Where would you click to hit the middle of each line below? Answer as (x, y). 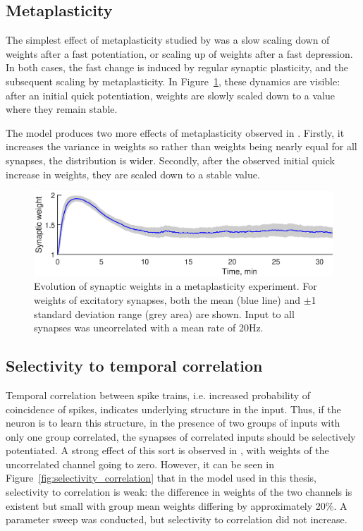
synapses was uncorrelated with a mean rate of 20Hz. (149, 328)
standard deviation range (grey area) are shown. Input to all (164, 313)
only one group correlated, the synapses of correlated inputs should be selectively (181, 436)
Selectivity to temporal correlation (134, 366)
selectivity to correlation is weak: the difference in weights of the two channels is (179, 492)
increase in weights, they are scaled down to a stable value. (133, 174)
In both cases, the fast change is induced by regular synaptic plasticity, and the (177, 67)
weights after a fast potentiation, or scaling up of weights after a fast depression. (179, 53)
